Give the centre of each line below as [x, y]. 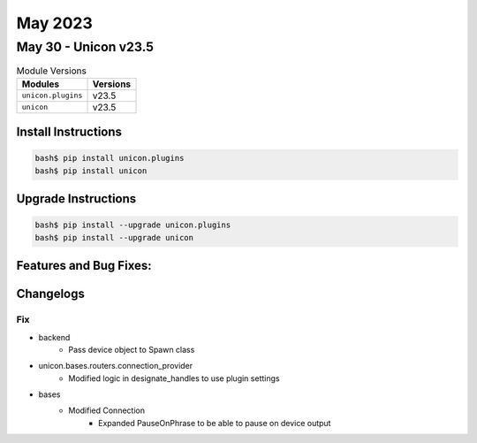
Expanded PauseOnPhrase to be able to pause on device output [215, 423]
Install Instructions [69, 132]
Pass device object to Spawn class [132, 349]
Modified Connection [107, 410]
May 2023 [54, 23]
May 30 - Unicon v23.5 [85, 47]
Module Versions [52, 71]
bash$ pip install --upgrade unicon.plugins [133, 225]
